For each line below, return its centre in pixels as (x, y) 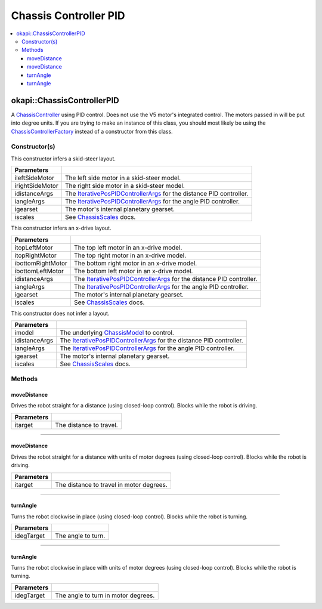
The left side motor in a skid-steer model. (123, 178)
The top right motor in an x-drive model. (130, 255)
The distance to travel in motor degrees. (112, 484)
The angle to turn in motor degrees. (105, 595)
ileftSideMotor (35, 178)
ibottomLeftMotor (39, 271)
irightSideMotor (37, 186)
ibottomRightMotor (41, 263)
